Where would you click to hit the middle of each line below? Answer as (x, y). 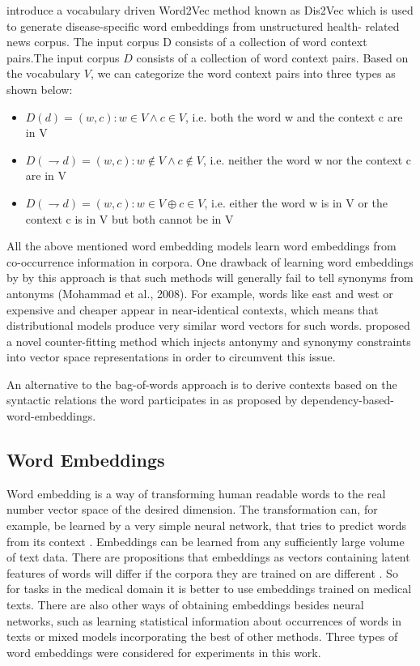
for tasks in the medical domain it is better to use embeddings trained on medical (209, 589)
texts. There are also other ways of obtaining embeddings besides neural (185, 605)
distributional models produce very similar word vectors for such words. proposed (208, 325)
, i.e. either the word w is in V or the (296, 202)
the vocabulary (44, 73)
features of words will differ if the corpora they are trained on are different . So (202, 572)
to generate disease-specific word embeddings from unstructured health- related (203, 26)
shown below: (40, 89)
